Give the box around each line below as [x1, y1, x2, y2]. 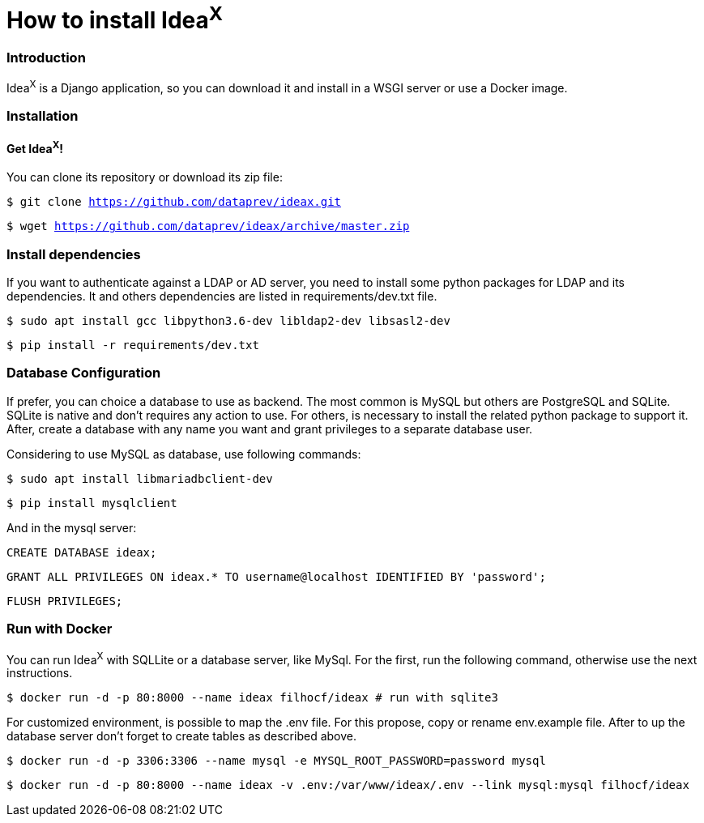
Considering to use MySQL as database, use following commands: [6, 446, 361, 461]
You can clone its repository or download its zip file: [6, 170, 283, 185]
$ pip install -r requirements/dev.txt [6, 339, 259, 352]
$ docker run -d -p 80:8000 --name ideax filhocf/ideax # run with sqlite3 [6, 691, 498, 705]
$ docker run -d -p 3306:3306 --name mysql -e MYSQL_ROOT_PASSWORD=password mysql [6, 754, 546, 768]
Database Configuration [6, 365, 161, 382]
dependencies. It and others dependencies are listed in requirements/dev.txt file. [6, 289, 437, 304]
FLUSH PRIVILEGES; [6, 594, 123, 608]
